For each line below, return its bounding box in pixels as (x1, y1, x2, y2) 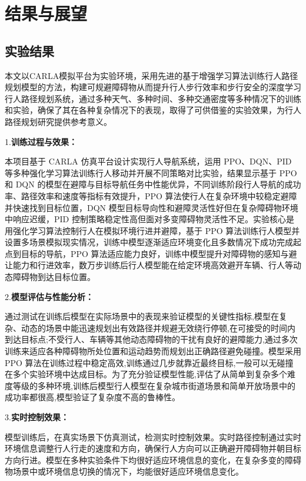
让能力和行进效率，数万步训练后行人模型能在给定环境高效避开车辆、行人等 (5, 259, 293, 271)
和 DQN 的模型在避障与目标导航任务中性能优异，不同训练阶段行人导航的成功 (5, 178, 301, 190)
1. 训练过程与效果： (5, 135, 77, 147)
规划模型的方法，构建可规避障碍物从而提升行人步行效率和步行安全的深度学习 (5, 81, 301, 93)
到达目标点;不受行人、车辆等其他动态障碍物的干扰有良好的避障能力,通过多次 (5, 333, 298, 345)
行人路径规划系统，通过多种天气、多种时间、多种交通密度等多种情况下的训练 (5, 92, 301, 104)
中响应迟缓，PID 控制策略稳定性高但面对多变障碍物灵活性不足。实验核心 (5, 213, 286, 225)
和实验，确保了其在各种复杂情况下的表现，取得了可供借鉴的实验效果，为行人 (5, 104, 301, 116)
